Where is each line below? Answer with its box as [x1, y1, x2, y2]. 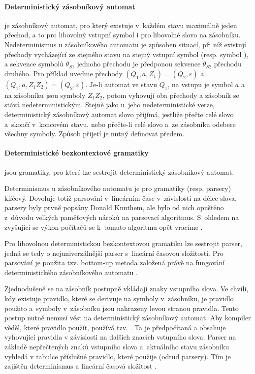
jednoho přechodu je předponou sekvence [77, 59, 201, 69]
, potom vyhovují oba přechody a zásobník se [102, 90, 239, 100]
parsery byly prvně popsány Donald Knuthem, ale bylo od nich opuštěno [4, 202, 224, 213]
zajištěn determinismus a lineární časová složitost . [4, 361, 157, 371]
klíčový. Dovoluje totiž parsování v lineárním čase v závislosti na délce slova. [4, 192, 237, 203]
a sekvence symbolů [4, 59, 64, 69]
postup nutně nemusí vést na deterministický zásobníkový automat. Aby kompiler [4, 312, 251, 323]
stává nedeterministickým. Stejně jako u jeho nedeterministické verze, [4, 99, 215, 110]
